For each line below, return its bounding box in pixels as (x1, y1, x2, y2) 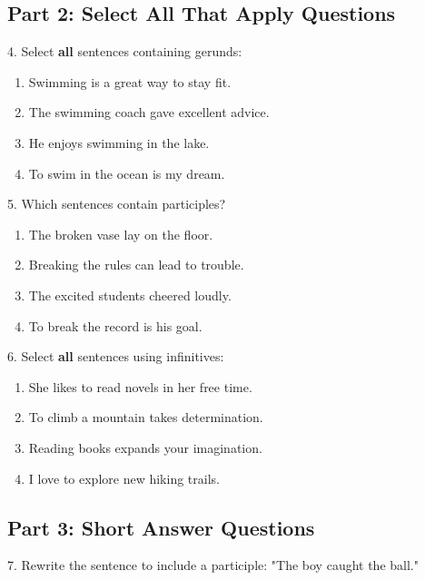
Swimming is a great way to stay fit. (28, 72, 232, 91)
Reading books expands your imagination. (28, 437, 262, 457)
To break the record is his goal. (28, 316, 203, 335)
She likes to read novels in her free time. (28, 377, 252, 396)
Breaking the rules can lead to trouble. (28, 255, 244, 274)
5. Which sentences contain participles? (7, 194, 226, 213)
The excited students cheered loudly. (28, 285, 232, 304)
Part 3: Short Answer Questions (7, 513, 315, 541)
